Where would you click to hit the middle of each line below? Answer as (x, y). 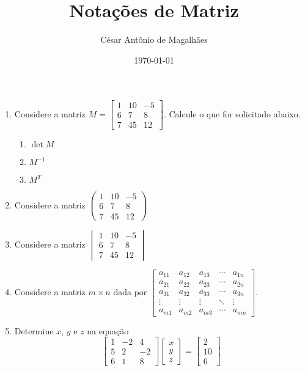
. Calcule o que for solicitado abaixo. (232, 113)
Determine (34, 330)
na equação (108, 330)
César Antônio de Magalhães (154, 39)
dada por (130, 291)
